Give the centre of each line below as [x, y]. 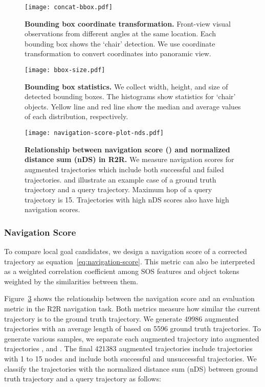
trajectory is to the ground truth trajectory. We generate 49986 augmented [122, 318]
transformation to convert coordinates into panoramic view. [118, 53]
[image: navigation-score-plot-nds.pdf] [94, 133]
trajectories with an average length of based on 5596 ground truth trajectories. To [132, 328]
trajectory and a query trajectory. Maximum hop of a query [118, 189]
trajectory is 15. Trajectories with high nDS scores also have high [127, 199]
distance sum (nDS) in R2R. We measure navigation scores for [129, 159]
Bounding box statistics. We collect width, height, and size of [126, 86]
